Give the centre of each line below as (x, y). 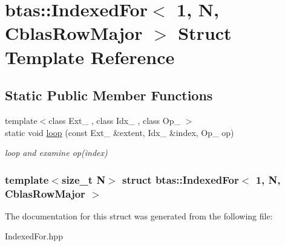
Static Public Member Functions (109, 95)
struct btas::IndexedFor (181, 179)
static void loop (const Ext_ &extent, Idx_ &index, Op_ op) (120, 132)
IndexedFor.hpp (34, 236)
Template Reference (90, 57)
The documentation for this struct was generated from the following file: (139, 215)
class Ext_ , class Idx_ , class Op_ (114, 120)
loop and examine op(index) (56, 153)
